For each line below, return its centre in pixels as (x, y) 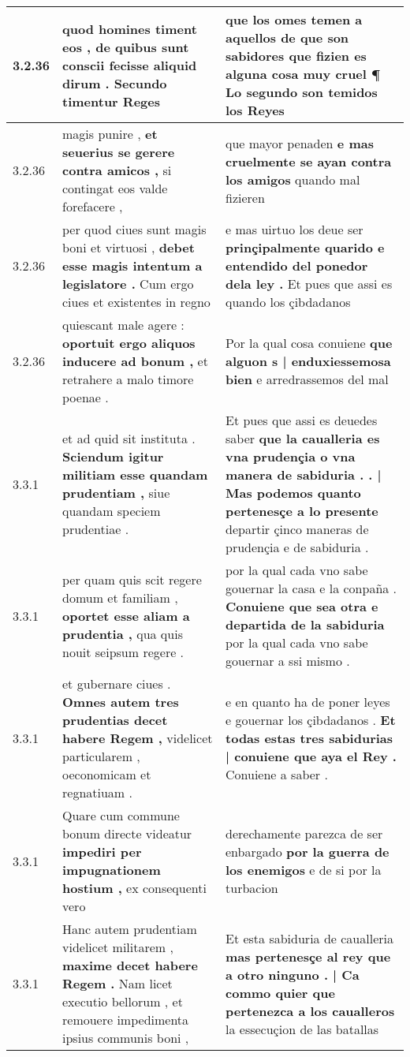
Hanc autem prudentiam (130, 929)
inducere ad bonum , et (135, 361)
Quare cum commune (121, 815)
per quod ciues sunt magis (134, 229)
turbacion (252, 888)
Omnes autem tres (121, 702)
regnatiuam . (97, 792)
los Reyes (255, 110)
